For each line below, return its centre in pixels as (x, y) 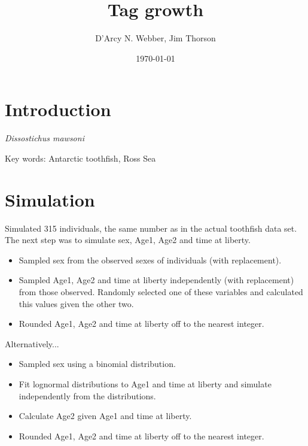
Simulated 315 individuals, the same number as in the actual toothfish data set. (151, 228)
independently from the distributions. (87, 395)
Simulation (50, 199)
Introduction (58, 109)
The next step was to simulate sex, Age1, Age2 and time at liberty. (128, 240)
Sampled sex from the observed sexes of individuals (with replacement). (150, 260)
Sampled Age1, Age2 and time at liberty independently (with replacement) (156, 280)
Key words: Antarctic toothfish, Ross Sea (80, 158)
